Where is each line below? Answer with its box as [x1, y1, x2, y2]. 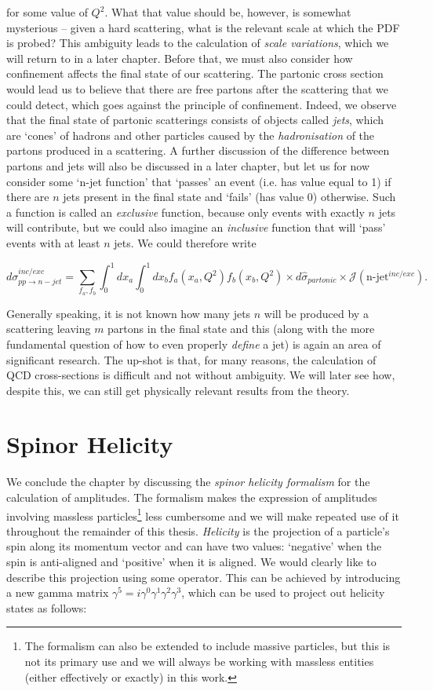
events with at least [6, 234, 100, 250]
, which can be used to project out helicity [181, 584, 385, 601]
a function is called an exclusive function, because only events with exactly [6, 203, 365, 220]
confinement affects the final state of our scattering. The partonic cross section [6, 65, 384, 82]
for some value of [6, 4, 88, 20]
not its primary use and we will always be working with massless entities [24, 653, 374, 670]
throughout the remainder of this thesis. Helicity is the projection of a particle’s [6, 522, 390, 539]
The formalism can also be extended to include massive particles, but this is [24, 638, 391, 654]
